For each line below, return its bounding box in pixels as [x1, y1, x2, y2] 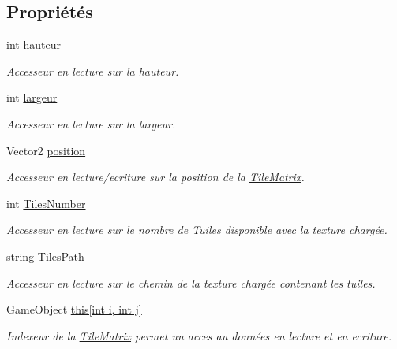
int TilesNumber [6, 195, 86, 211]
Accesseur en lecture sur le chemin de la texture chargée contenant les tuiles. [6, 274, 376, 291]
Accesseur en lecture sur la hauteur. [6, 62, 179, 79]
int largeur [6, 89, 58, 106]
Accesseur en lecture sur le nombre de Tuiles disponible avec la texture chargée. [6, 221, 388, 238]
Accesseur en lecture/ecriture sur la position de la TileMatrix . [6, 169, 305, 185]
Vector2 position [6, 142, 86, 158]
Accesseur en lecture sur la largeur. [6, 115, 176, 132]
